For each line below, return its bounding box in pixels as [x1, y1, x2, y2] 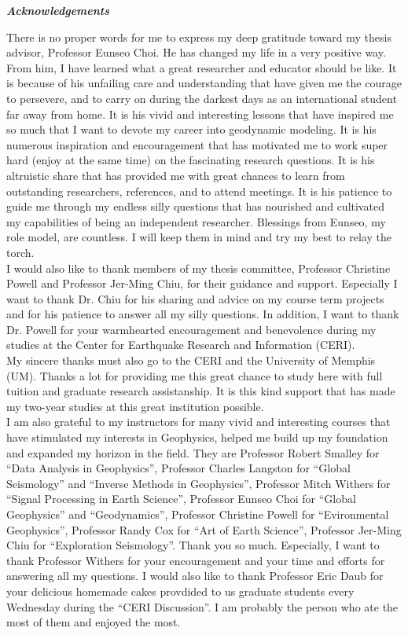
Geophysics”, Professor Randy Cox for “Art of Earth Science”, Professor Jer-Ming [6, 521, 402, 538]
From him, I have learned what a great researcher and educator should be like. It [6, 59, 397, 75]
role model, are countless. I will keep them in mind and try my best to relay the [6, 229, 391, 245]
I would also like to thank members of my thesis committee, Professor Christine [6, 259, 391, 276]
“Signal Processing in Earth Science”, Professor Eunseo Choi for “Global [6, 490, 356, 507]
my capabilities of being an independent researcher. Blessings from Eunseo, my [6, 213, 386, 229]
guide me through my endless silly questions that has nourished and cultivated [6, 198, 384, 215]
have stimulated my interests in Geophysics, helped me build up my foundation [6, 429, 388, 446]
